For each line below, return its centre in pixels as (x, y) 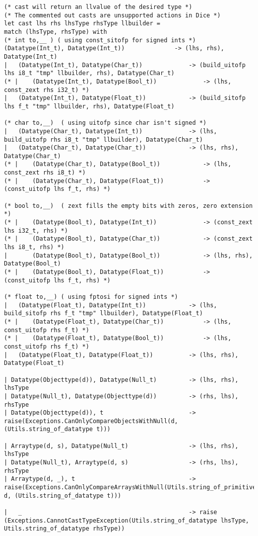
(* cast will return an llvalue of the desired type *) (98, 7)
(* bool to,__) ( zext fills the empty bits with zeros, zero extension (129, 206)
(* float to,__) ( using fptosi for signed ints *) (91, 297)
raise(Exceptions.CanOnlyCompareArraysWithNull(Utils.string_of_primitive (130, 488)
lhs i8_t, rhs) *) (34, 247)
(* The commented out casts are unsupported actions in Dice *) (112, 15)
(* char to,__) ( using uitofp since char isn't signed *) (105, 123)
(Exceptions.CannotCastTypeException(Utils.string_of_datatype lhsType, (127, 520)
